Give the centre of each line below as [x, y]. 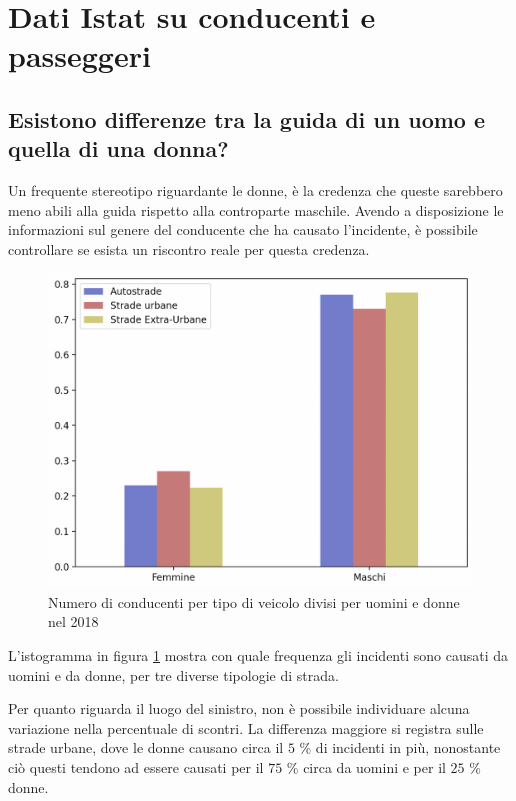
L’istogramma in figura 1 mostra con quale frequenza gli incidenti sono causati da [258, 655]
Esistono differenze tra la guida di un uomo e [247, 118]
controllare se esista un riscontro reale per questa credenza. [189, 248]
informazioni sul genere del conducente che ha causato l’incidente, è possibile [243, 229]
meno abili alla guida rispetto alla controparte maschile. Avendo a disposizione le [256, 209]
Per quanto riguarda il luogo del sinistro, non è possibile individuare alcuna [239, 708]
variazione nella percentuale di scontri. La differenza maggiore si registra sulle [246, 727]
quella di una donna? [118, 148]
